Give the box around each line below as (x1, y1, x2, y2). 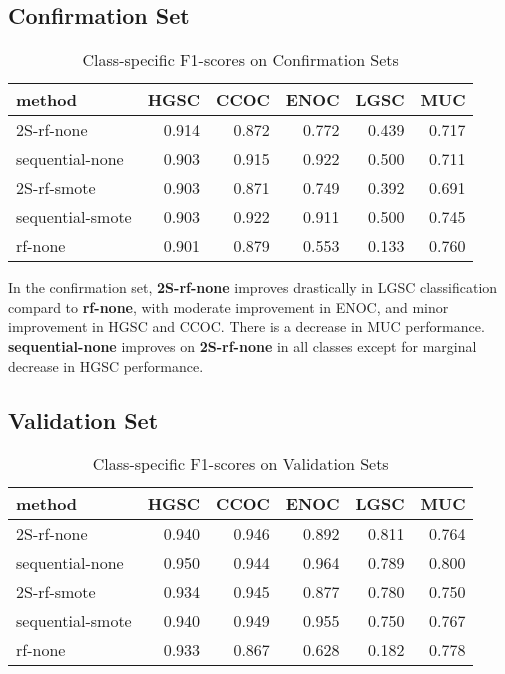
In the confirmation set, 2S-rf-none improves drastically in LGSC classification (8, 277, 498, 298)
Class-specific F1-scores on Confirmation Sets (82, 48, 399, 72)
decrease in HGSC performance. (8, 355, 204, 376)
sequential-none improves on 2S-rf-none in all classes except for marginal (8, 335, 477, 356)
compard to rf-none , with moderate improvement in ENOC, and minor (8, 296, 449, 317)
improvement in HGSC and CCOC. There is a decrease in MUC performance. (8, 316, 485, 337)
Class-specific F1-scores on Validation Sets (92, 452, 389, 476)
